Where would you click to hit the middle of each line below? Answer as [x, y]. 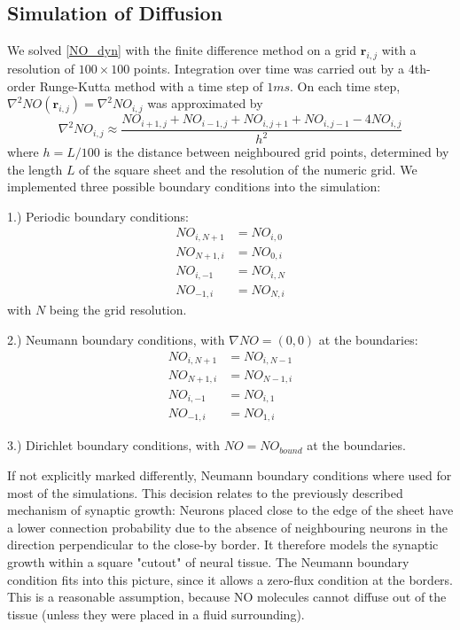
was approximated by [205, 103]
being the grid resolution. [118, 310]
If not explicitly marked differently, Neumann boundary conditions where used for [230, 475]
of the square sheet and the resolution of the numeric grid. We [248, 169]
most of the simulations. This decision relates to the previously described [205, 492]
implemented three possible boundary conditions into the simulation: [194, 187]
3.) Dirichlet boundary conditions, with [113, 445]
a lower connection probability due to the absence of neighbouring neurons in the [227, 527]
